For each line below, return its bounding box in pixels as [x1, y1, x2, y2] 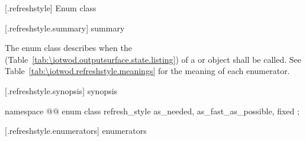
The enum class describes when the [5, 41, 132, 54]
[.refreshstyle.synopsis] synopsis [5, 84, 118, 97]
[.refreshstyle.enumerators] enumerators [5, 124, 147, 137]
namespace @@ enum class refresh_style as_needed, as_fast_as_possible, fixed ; [5, 104, 299, 117]
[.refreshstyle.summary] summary [5, 21, 125, 34]
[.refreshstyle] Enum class [5, 2, 96, 14]
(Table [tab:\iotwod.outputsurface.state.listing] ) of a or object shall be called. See [5, 53, 301, 65]
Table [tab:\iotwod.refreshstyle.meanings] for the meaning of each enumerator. [5, 65, 290, 77]
